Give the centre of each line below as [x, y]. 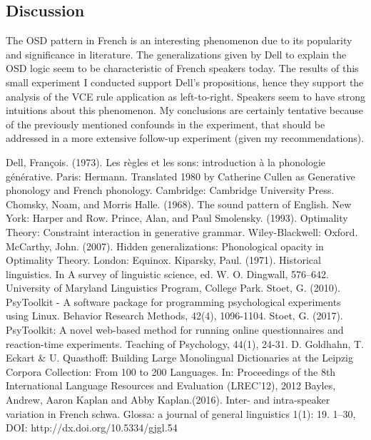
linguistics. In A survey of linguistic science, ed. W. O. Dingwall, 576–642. [167, 273]
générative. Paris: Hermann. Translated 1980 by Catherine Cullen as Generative [181, 176]
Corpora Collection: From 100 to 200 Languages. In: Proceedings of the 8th [171, 371]
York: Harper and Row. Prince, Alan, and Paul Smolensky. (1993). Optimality [177, 218]
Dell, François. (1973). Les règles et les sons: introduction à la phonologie [166, 162]
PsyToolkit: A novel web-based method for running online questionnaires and [175, 330]
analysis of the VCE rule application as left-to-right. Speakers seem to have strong [186, 96]
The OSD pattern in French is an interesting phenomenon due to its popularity [179, 40]
